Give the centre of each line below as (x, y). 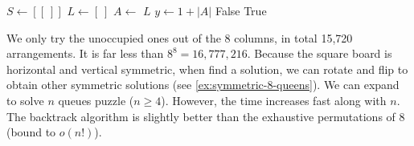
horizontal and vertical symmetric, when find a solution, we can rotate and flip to (207, 69)
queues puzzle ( (96, 100)
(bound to (31, 132)
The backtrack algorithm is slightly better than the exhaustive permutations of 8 (206, 116)
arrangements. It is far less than (85, 53)
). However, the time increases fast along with (274, 100)
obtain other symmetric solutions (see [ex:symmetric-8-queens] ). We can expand (203, 85)
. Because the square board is (320, 53)
